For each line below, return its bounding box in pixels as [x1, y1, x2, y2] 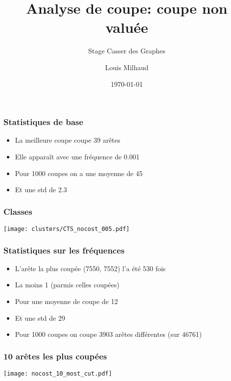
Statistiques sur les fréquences [3, 244, 125, 256]
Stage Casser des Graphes [88, 46, 165, 56]
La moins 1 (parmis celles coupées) [15, 279, 120, 290]
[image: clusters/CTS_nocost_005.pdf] [3, 225, 130, 232]
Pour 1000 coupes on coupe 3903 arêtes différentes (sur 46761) [15, 329, 202, 339]
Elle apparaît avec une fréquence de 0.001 [15, 151, 140, 161]
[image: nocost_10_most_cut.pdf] [3, 370, 112, 378]
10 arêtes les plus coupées [3, 350, 107, 362]
